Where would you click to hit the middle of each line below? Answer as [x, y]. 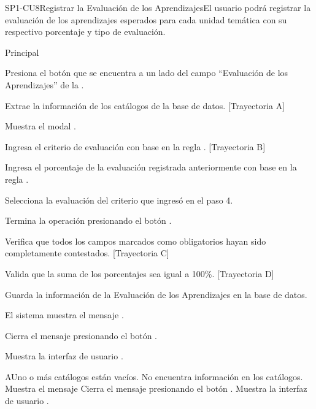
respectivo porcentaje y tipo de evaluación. [85, 32]
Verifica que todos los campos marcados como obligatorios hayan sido [136, 241]
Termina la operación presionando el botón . [88, 220]
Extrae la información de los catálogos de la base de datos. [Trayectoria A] [145, 105]
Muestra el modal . [41, 126]
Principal [22, 52]
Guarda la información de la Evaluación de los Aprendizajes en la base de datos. [156, 294]
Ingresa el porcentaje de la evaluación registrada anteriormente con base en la [151, 167]
